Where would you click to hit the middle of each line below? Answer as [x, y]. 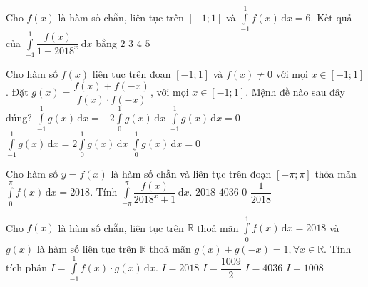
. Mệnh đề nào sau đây [295, 92]
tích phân [26, 267]
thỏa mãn [336, 174]
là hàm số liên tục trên [87, 248]
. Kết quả [331, 17]
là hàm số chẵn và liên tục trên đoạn [191, 174]
